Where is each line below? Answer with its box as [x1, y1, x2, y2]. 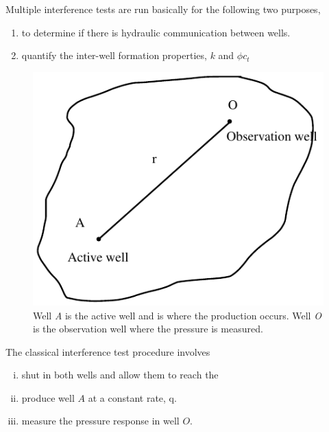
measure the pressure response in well [21, 413, 180, 428]
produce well [21, 390, 75, 405]
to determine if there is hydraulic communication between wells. [21, 25, 291, 39]
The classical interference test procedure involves [5, 344, 210, 359]
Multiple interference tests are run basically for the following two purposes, [5, 2, 321, 16]
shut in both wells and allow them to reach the [21, 367, 219, 382]
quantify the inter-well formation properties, [21, 48, 207, 62]
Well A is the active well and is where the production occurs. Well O [33, 308, 321, 322]
